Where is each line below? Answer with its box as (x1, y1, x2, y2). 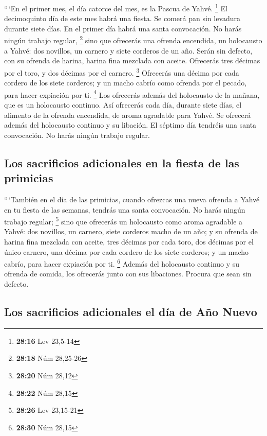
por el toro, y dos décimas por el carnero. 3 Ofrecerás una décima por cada (4, 65, 239, 78)
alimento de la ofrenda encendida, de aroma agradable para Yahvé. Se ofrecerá (4, 109, 251, 120)
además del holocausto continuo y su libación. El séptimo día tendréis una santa (4, 119, 257, 130)
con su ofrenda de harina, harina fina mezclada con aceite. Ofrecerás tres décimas (4, 55, 260, 66)
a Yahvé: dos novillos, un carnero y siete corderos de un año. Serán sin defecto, (4, 45, 253, 56)
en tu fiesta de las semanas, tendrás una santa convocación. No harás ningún (4, 204, 245, 215)
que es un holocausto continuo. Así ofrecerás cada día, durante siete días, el (4, 99, 242, 110)
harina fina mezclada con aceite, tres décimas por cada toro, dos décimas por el (4, 236, 254, 247)
